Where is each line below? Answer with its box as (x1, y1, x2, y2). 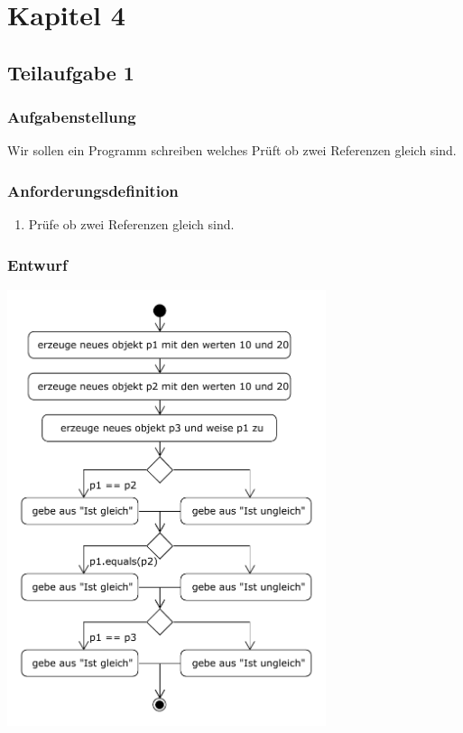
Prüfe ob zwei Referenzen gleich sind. (28, 215, 235, 234)
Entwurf (7, 253, 68, 275)
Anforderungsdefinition (7, 179, 179, 201)
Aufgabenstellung (7, 106, 136, 128)
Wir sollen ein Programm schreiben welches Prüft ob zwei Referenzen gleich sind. (7, 141, 457, 160)
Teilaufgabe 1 (7, 58, 134, 86)
